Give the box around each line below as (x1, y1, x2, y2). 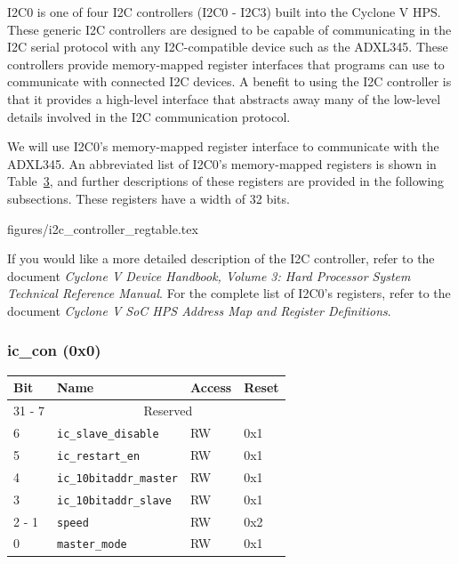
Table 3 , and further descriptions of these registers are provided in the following (7, 172, 445, 190)
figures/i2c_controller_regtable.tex (7, 219, 198, 238)
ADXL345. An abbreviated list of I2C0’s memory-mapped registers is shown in (7, 154, 437, 173)
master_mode (57, 538, 127, 552)
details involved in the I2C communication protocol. (7, 107, 291, 125)
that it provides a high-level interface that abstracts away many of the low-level (7, 89, 441, 108)
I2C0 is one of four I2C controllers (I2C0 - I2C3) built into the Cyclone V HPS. (7, 3, 441, 20)
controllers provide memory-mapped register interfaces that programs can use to (7, 54, 445, 73)
